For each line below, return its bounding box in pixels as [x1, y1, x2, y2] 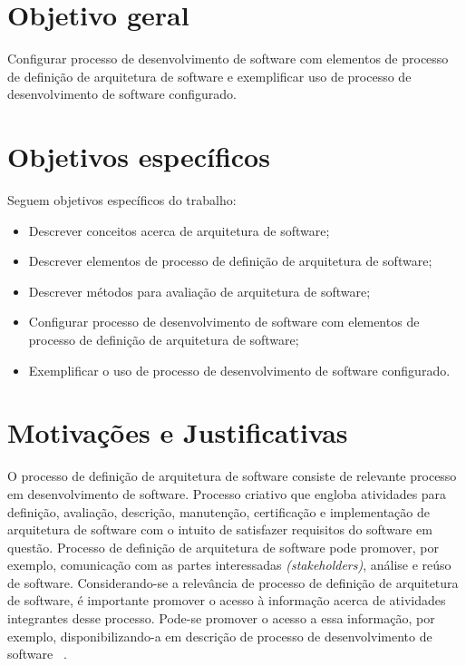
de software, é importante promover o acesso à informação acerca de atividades [7, 591, 446, 610]
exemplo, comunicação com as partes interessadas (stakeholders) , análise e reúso [7, 555, 451, 574]
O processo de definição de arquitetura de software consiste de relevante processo [7, 466, 457, 485]
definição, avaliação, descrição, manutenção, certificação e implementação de [7, 502, 430, 521]
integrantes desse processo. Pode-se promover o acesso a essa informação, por [7, 609, 435, 628]
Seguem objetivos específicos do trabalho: [7, 191, 237, 210]
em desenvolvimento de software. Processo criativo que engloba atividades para [7, 484, 447, 503]
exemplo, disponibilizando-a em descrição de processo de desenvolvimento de [7, 626, 432, 645]
